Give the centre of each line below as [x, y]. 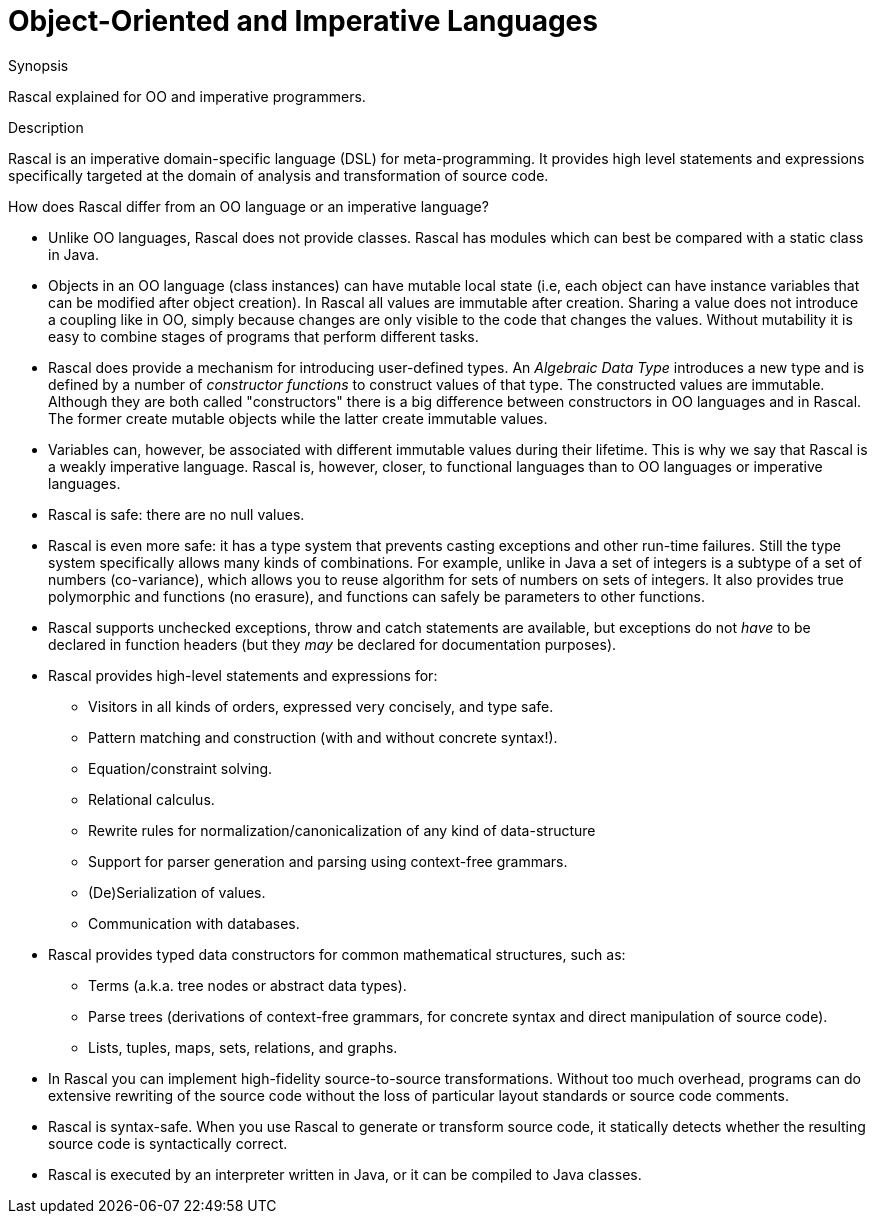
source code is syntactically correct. [168, 1143]
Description [46, 127]
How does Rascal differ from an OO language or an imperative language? [248, 206]
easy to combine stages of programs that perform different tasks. [263, 336]
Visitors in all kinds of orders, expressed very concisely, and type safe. [321, 706]
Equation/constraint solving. [180, 768]
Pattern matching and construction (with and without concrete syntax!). [323, 737]
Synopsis [38, 65]
